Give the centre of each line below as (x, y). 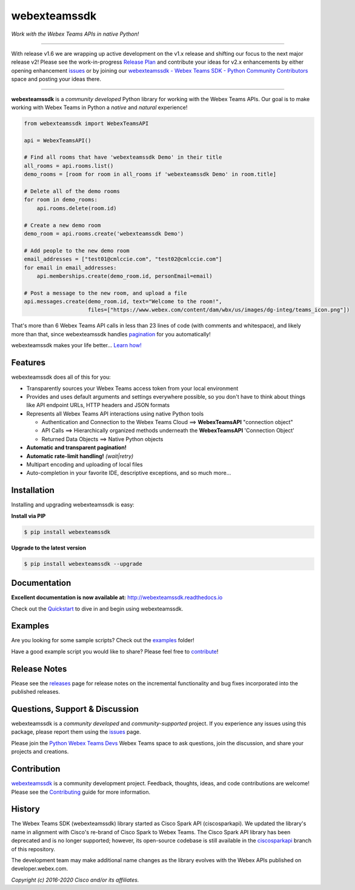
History (26, 809)
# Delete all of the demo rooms (72, 191)
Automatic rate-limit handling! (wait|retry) (80, 456)
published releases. (36, 692)
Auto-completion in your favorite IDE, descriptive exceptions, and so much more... (129, 473)
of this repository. (33, 849)
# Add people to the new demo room (77, 251)
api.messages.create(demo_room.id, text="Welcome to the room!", (123, 302)
